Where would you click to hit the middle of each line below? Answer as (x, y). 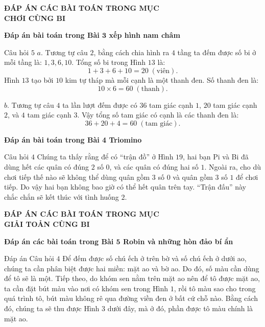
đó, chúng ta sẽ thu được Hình (52, 308)
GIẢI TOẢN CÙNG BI (47, 224)
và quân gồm (193, 177)
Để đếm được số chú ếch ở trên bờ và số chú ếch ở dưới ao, (154, 258)
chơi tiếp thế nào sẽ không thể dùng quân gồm (77, 177)
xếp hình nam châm (144, 35)
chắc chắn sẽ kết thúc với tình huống (62, 196)
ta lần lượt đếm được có (100, 104)
